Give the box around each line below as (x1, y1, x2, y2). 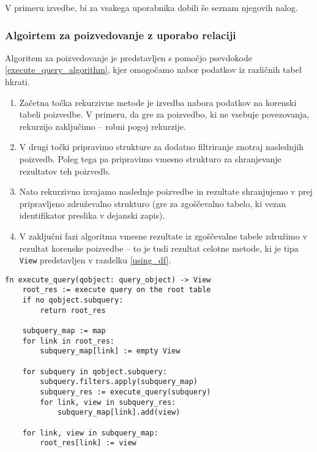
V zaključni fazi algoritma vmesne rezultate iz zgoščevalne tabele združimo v (19, 229, 307, 242)
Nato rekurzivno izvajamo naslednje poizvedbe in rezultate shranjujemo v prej (19, 185, 313, 198)
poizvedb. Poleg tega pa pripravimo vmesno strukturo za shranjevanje (19, 152, 282, 165)
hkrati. (5, 75, 30, 88)
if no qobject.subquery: (22, 296, 124, 305)
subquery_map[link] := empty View (40, 347, 181, 356)
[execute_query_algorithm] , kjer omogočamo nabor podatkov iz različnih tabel (5, 63, 302, 76)
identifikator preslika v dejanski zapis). (19, 209, 165, 222)
